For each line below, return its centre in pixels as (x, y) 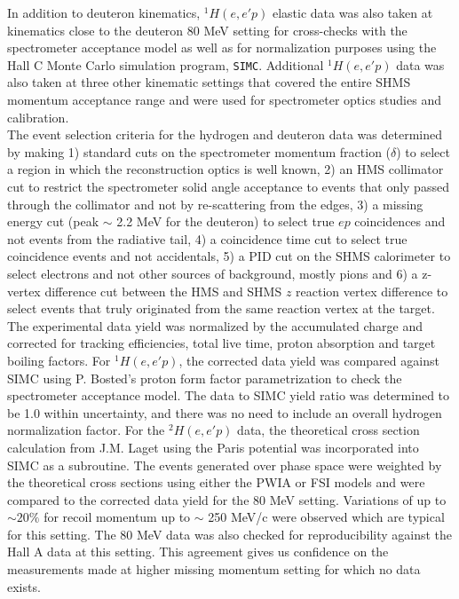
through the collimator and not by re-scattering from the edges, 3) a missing (215, 204)
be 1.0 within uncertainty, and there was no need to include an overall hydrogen (225, 412)
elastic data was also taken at (352, 12)
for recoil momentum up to (117, 517)
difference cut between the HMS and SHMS (163, 291)
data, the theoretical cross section (328, 430)
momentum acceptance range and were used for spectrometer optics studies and (224, 100)
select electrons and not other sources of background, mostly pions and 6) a (213, 273)
